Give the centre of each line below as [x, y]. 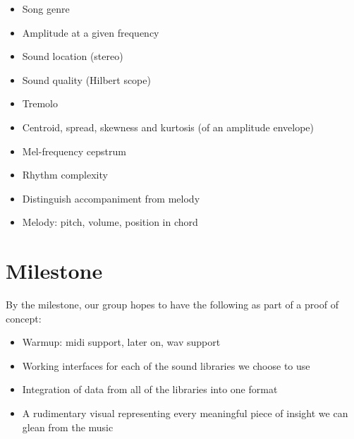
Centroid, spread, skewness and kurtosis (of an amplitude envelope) [168, 127]
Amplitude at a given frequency [91, 32]
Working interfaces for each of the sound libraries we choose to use [166, 365]
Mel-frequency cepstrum [74, 151]
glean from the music [68, 427]
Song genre [46, 8]
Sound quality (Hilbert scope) [86, 79]
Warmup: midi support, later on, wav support [121, 342]
